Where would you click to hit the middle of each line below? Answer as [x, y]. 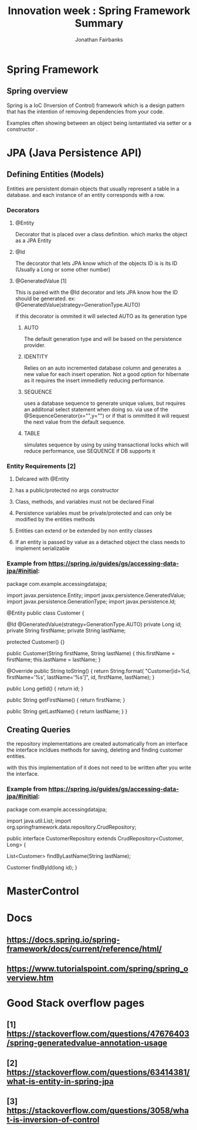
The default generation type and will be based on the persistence [103, 339]
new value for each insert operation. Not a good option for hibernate [106, 374]
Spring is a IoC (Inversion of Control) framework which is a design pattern [96, 105]
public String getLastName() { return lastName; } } [67, 711]
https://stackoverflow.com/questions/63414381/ [98, 1072]
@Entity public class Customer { [45, 613]
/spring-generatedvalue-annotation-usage [87, 1043]
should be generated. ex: [45, 299]
